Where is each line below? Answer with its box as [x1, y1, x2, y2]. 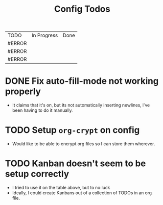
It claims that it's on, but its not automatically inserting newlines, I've [12, 102, 150, 108]
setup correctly [5, 168, 70, 179]
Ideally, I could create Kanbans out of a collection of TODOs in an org [12, 190, 152, 196]
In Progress [31, 32, 58, 39]
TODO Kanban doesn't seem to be [5, 158, 146, 169]
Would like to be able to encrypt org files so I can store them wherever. [12, 141, 155, 147]
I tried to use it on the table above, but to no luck [12, 185, 110, 190]
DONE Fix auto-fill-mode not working [5, 76, 159, 87]
